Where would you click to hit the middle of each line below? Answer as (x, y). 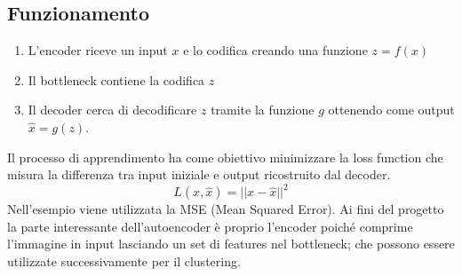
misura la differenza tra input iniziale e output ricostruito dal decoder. (199, 174)
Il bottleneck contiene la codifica (116, 79)
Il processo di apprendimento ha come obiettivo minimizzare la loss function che (225, 157)
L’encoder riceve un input (98, 50)
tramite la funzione (263, 110)
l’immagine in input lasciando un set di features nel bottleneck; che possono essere (231, 244)
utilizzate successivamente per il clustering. (124, 261)
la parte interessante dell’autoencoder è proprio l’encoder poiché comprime (210, 226)
